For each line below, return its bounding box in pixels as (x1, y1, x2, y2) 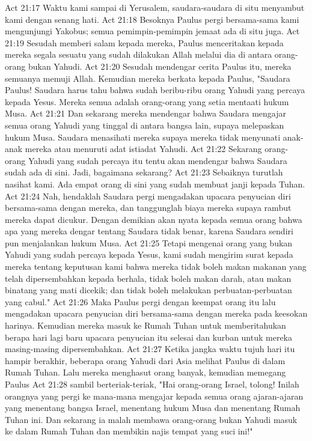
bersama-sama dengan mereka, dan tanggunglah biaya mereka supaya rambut (5, 201, 292, 214)
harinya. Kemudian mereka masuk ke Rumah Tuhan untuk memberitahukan (5, 319, 286, 332)
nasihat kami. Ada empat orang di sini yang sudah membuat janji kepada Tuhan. (5, 177, 305, 190)
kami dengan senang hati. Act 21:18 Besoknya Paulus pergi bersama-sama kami (5, 13, 299, 25)
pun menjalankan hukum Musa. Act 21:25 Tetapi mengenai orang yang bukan (5, 236, 293, 249)
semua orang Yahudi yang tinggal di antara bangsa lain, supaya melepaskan (5, 118, 284, 131)
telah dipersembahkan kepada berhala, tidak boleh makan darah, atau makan (5, 272, 292, 284)
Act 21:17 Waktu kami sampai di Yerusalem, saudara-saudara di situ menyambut (5, 1, 305, 13)
